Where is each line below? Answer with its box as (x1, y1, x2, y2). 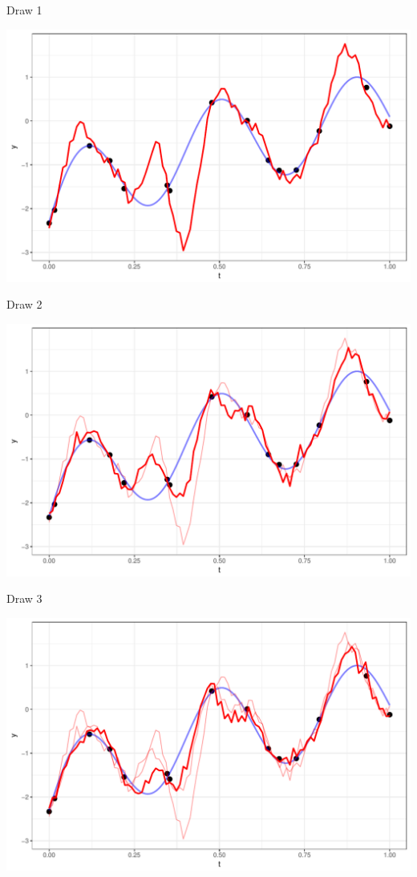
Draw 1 (6, 2, 43, 18)
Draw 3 (6, 590, 43, 607)
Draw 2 (6, 296, 43, 313)
